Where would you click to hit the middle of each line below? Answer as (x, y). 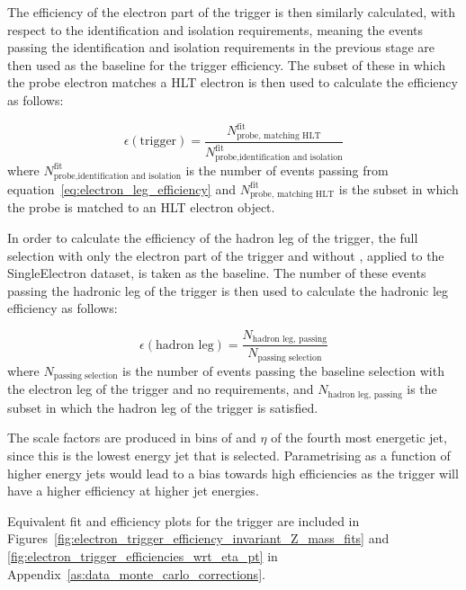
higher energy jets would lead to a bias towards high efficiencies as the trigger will (233, 473)
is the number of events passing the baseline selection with (283, 370)
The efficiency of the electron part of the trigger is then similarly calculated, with (232, 12)
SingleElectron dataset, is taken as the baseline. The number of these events (217, 273)
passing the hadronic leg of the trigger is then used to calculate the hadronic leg (228, 290)
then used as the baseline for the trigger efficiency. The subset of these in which (227, 64)
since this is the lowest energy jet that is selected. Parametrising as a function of (229, 455)
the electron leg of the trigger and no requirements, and (161, 389)
